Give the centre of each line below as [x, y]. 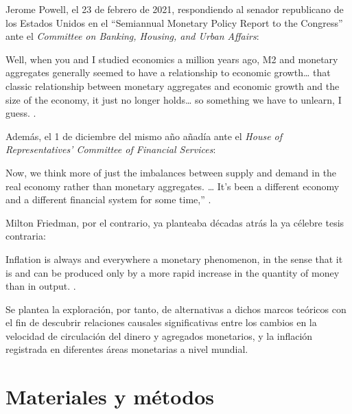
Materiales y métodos [110, 396]
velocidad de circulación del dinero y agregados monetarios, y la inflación [159, 335]
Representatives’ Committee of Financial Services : [111, 149]
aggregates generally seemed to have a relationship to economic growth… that [168, 72]
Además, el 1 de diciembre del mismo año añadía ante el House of [144, 136]
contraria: [26, 236]
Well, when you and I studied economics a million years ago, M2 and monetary [172, 59]
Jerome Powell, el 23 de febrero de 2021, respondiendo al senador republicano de [175, 9]
